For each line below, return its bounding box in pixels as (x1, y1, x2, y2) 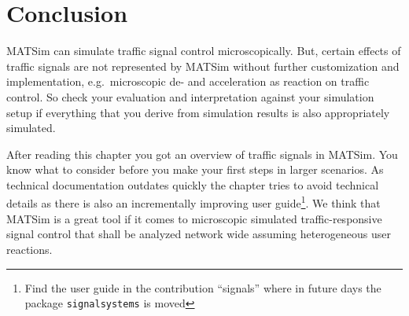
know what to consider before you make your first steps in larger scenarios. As (6, 161, 384, 178)
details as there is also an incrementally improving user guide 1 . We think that (6, 193, 381, 211)
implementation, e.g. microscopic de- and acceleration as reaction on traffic (6, 73, 370, 90)
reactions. (6, 241, 53, 257)
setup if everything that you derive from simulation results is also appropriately (6, 104, 390, 120)
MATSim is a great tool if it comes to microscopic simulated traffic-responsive (6, 210, 382, 226)
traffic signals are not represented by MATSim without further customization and (6, 57, 400, 74)
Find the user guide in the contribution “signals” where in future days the (24, 279, 381, 296)
